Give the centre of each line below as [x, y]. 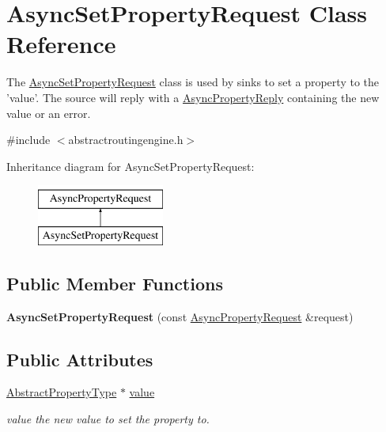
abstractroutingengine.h [126, 140]
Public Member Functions [115, 283]
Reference [61, 44]
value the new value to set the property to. [108, 419]
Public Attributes [80, 359]
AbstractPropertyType [62, 392]
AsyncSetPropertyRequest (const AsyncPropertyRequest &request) [180, 316]
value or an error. [49, 113]
